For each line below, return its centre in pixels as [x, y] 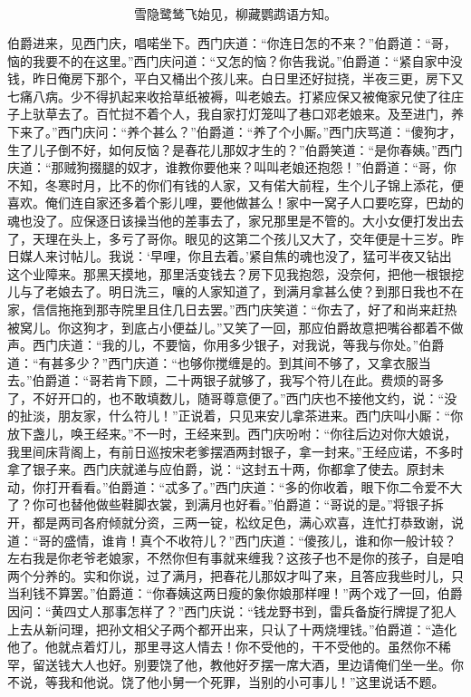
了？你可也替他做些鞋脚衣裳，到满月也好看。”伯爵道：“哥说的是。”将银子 [219, 504]
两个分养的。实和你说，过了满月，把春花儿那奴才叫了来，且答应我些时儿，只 [235, 575]
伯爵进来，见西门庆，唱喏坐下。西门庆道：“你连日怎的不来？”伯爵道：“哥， [232, 43]
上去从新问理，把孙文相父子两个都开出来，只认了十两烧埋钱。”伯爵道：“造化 [232, 629]
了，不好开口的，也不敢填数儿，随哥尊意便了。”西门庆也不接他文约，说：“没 [232, 397]
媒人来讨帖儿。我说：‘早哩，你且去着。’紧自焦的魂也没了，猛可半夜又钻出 [235, 256]
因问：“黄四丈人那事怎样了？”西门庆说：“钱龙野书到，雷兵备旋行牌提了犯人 [232, 611]
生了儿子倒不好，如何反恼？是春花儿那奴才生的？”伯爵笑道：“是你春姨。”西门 [235, 149]
